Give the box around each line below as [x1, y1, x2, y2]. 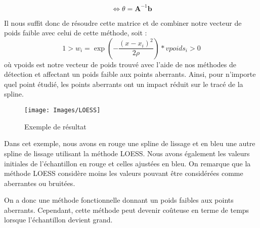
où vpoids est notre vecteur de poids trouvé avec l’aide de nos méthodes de [4, 59, 236, 69]
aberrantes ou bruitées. [4, 177, 75, 188]
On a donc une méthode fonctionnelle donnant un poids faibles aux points [4, 195, 234, 205]
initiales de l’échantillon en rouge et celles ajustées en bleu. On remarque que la [4, 158, 251, 168]
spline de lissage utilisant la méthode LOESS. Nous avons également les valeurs [4, 148, 250, 158]
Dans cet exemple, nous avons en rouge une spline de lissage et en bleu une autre [4, 138, 255, 149]
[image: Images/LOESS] [24, 107, 101, 114]
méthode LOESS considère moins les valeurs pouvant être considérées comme [4, 168, 243, 178]
